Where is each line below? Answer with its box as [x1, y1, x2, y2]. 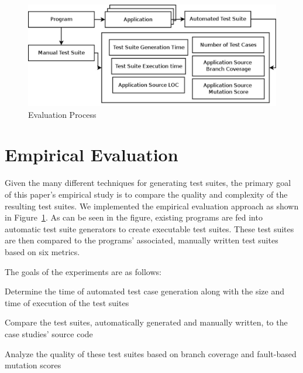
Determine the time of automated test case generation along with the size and [5, 285, 285, 297]
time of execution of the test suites [5, 296, 129, 308]
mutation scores [5, 359, 61, 371]
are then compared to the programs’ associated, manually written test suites [5, 234, 278, 246]
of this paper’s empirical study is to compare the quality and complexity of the [5, 188, 288, 200]
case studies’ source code [5, 327, 93, 340]
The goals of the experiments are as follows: [5, 265, 161, 277]
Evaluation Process [28, 108, 97, 120]
